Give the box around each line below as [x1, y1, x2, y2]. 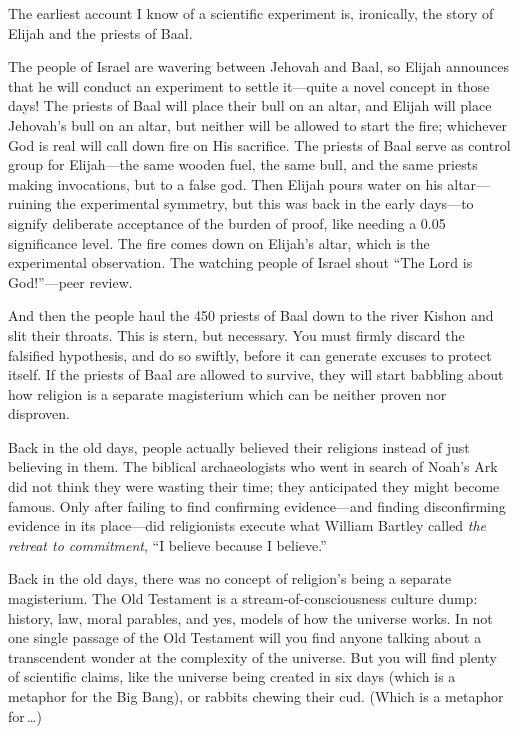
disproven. [8, 403, 70, 424]
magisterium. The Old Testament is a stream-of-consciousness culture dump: [8, 588, 478, 609]
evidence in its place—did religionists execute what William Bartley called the [8, 515, 487, 536]
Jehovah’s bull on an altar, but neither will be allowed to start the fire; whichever [8, 114, 508, 135]
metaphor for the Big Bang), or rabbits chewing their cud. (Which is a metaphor [8, 686, 504, 706]
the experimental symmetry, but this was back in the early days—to [56, 193, 474, 214]
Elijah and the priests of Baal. [8, 22, 193, 43]
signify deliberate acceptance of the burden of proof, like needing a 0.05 [8, 212, 446, 233]
